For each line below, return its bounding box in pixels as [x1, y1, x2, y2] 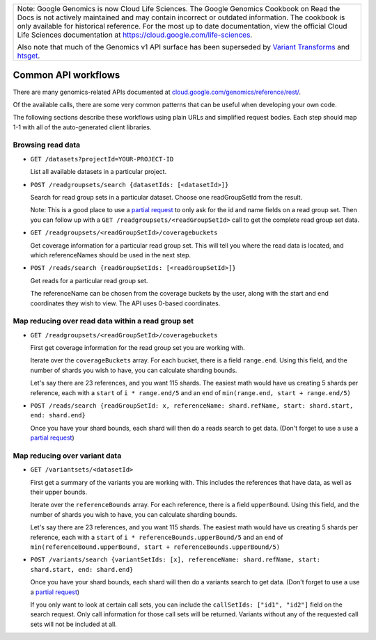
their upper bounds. [30, 488, 87, 497]
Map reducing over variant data [13, 451, 122, 461]
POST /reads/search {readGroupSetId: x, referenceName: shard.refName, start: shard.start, [30, 402, 354, 410]
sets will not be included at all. [30, 620, 118, 628]
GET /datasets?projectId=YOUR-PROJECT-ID [30, 155, 174, 163]
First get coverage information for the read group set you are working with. [30, 344, 245, 352]
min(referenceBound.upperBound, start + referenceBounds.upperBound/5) [30, 543, 281, 551]
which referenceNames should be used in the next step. [30, 250, 191, 259]
